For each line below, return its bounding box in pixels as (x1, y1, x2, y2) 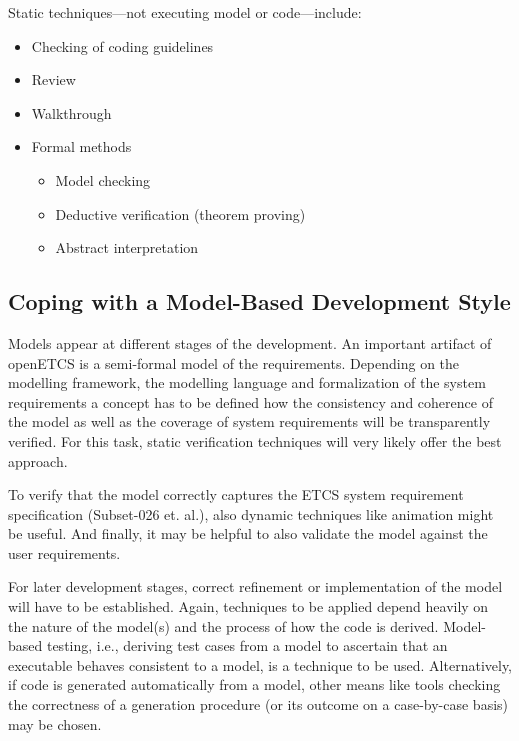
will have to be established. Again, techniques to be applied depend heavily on (8, 596, 489, 617)
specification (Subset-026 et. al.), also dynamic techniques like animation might (8, 503, 494, 524)
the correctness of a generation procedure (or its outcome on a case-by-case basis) (8, 694, 509, 715)
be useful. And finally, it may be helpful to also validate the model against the (8, 523, 488, 544)
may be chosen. (8, 713, 102, 734)
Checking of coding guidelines (31, 35, 214, 56)
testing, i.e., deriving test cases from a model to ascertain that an (46, 635, 448, 656)
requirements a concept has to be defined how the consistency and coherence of (8, 391, 493, 412)
